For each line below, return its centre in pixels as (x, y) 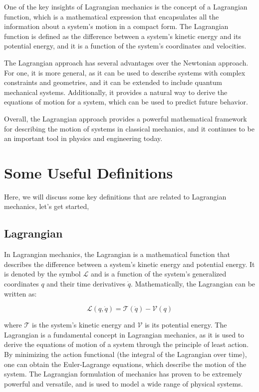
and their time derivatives (86, 284)
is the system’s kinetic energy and (84, 325)
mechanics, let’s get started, (47, 206)
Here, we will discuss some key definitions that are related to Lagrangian (115, 196)
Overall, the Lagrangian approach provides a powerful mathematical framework (126, 118)
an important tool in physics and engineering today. (83, 138)
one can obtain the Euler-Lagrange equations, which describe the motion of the (125, 364)
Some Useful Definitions (89, 172)
